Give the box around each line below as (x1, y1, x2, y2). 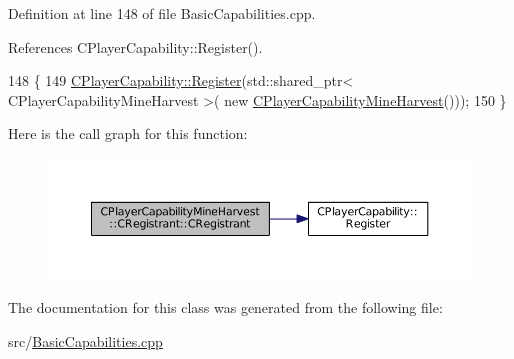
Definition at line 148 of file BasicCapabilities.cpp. (8, 3, 316, 23)
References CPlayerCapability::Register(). (8, 36, 263, 57)
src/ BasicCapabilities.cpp (8, 331, 163, 352)
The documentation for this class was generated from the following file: (8, 297, 443, 318)
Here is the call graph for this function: (8, 123, 248, 144)
